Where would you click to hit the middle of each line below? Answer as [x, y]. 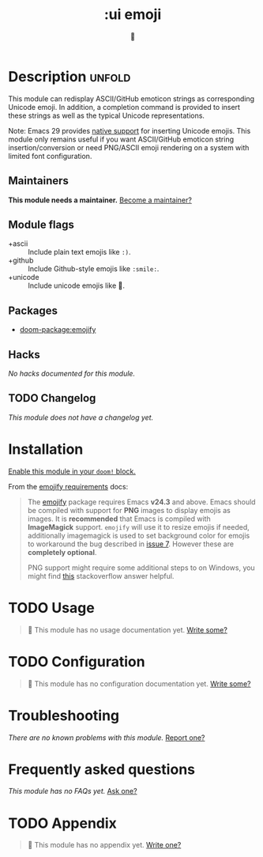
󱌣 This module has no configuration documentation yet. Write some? [139, 683]
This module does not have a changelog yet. [81, 417]
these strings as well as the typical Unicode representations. [107, 115]
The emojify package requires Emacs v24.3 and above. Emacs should [141, 502]
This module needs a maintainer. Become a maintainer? [100, 200]
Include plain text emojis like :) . [80, 252]
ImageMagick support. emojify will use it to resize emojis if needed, [139, 527]
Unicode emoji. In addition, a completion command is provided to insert [124, 107]
